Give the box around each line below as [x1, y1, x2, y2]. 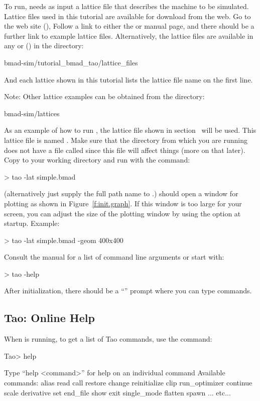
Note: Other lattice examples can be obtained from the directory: [4, 91, 205, 102]
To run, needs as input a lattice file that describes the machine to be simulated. [4, 1, 249, 11]
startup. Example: [4, 218, 60, 228]
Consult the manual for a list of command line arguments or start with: [4, 252, 224, 262]
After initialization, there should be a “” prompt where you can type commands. [4, 285, 252, 296]
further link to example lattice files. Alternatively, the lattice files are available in [4, 30, 253, 41]
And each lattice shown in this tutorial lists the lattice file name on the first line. [4, 74, 253, 85]
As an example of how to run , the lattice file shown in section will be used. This [4, 125, 256, 135]
